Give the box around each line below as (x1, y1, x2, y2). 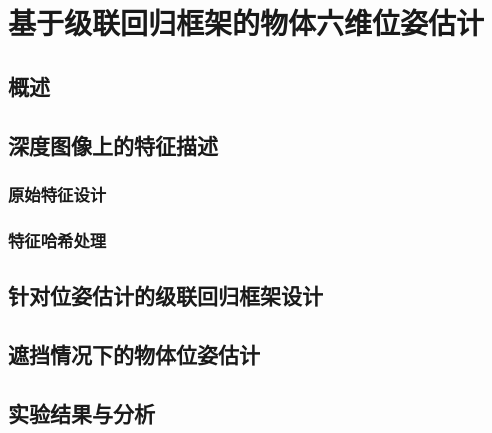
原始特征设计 (8, 181, 107, 206)
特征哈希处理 (8, 227, 107, 252)
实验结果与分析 (8, 397, 155, 428)
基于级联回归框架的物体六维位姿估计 (8, 2, 485, 43)
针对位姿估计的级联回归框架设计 (8, 280, 323, 311)
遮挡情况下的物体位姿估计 (8, 338, 260, 369)
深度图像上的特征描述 (8, 129, 218, 160)
